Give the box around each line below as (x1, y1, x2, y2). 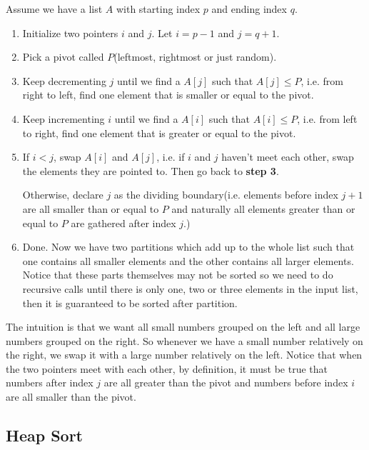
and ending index (211, 1, 287, 16)
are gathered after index (71, 215, 176, 230)
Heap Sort (6, 424, 84, 446)
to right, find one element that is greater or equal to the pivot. (22, 125, 296, 140)
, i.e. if (156, 149, 185, 164)
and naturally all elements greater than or (171, 201, 355, 216)
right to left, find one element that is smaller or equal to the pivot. (22, 87, 314, 102)
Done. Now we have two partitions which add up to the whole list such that (22, 239, 355, 254)
